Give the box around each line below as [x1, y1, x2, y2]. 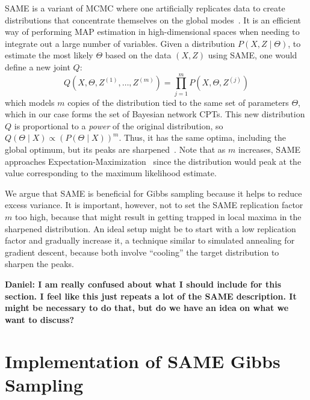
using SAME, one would [208, 49, 297, 61]
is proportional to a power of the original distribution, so [14, 119, 223, 132]
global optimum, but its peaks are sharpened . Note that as [5, 143, 226, 156]
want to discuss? [5, 313, 74, 325]
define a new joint [5, 60, 70, 73]
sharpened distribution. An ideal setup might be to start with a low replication [5, 222, 296, 235]
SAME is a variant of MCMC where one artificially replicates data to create [5, 2, 285, 14]
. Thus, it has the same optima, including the [119, 131, 286, 144]
